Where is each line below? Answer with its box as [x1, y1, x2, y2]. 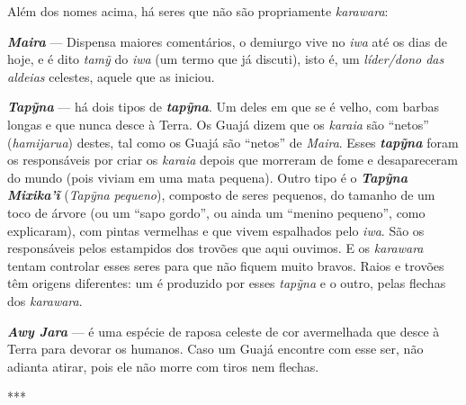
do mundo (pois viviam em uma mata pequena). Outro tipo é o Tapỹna [7, 167, 408, 186]
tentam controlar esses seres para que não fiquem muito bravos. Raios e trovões [7, 256, 444, 274]
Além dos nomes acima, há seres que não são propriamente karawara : [7, 2, 389, 20]
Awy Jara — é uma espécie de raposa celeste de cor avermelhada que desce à [7, 321, 440, 340]
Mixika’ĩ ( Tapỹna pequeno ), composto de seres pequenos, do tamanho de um [7, 185, 435, 204]
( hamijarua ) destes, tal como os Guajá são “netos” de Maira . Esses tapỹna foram [7, 132, 459, 151]
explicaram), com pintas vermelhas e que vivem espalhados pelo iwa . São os [7, 220, 425, 239]
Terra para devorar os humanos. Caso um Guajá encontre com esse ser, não [7, 339, 424, 358]
